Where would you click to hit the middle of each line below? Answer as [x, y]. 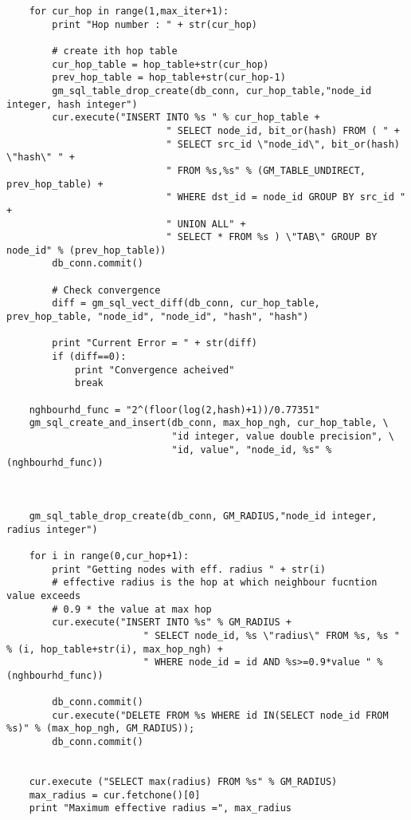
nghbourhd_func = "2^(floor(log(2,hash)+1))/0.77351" [174, 410]
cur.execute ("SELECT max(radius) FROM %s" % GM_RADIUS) [183, 782]
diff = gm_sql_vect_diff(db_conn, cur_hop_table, [186, 304]
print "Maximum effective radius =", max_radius [160, 808]
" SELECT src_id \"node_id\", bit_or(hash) [283, 144]
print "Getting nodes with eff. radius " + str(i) [189, 569]
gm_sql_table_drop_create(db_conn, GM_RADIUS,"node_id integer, [203, 516]
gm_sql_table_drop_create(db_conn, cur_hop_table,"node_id [212, 91]
